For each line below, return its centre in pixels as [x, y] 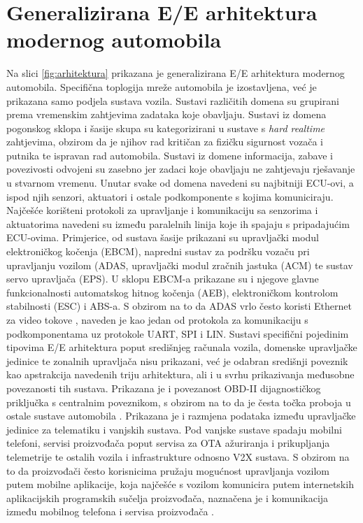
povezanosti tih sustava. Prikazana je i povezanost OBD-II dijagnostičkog [164, 388]
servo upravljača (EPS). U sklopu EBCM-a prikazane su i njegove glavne [163, 279]
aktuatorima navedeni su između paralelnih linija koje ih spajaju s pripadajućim [178, 223]
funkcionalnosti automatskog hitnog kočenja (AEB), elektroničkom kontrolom [172, 292]
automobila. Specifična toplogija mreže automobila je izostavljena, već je [162, 86]
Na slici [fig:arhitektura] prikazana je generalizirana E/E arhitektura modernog [176, 73]
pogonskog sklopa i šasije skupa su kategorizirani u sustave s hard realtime [166, 128]
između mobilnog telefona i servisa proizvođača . [110, 511]
